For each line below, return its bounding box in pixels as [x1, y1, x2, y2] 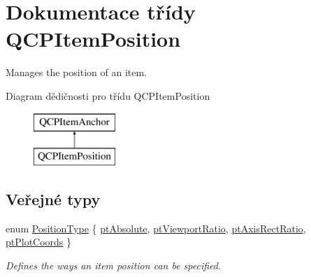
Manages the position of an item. [6, 65, 147, 80]
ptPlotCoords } [6, 234, 72, 249]
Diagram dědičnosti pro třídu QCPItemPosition [6, 88, 210, 103]
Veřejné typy [6, 188, 101, 210]
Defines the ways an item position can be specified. [6, 258, 222, 273]
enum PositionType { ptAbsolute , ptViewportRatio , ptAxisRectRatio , [6, 220, 306, 235]
